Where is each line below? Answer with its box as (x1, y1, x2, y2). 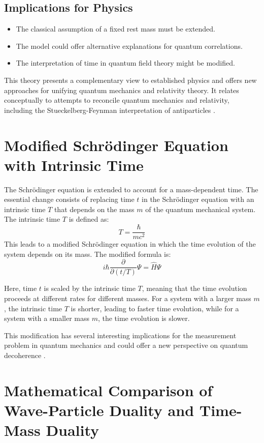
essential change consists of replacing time (4, 194, 135, 204)
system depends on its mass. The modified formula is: (4, 248, 171, 259)
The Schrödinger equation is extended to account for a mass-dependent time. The (4, 184, 258, 194)
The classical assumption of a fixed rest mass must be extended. (16, 23, 216, 34)
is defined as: (69, 214, 109, 224)
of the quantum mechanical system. (145, 203, 256, 214)
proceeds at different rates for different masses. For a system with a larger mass (4, 292, 251, 303)
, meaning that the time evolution (142, 283, 247, 293)
